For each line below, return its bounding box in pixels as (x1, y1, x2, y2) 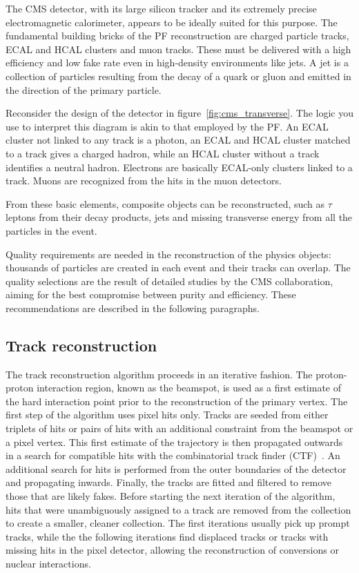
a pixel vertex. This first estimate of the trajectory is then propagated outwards (6, 434, 343, 449)
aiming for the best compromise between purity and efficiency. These (6, 287, 296, 302)
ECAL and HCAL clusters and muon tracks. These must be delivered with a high (6, 41, 351, 56)
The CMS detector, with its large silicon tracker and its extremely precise (6, 1, 317, 15)
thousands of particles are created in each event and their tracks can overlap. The (6, 260, 351, 275)
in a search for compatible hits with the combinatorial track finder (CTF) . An (6, 448, 340, 463)
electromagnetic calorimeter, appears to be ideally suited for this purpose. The (6, 14, 338, 29)
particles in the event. (6, 223, 97, 237)
